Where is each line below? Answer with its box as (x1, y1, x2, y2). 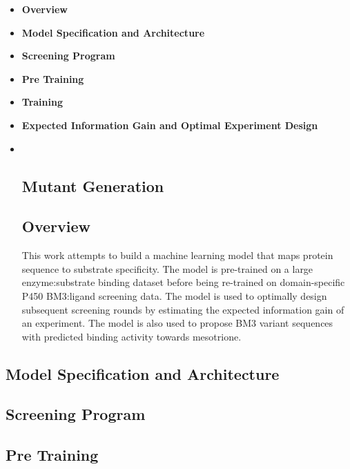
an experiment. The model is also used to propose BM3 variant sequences (21, 316, 333, 330)
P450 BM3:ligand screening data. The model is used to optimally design (21, 288, 327, 303)
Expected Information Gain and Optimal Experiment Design (21, 117, 318, 132)
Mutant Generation (21, 175, 164, 196)
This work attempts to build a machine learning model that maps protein (21, 248, 333, 262)
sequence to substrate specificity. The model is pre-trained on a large (21, 261, 313, 276)
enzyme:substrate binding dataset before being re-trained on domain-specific (21, 275, 345, 289)
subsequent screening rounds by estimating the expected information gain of (21, 302, 344, 316)
